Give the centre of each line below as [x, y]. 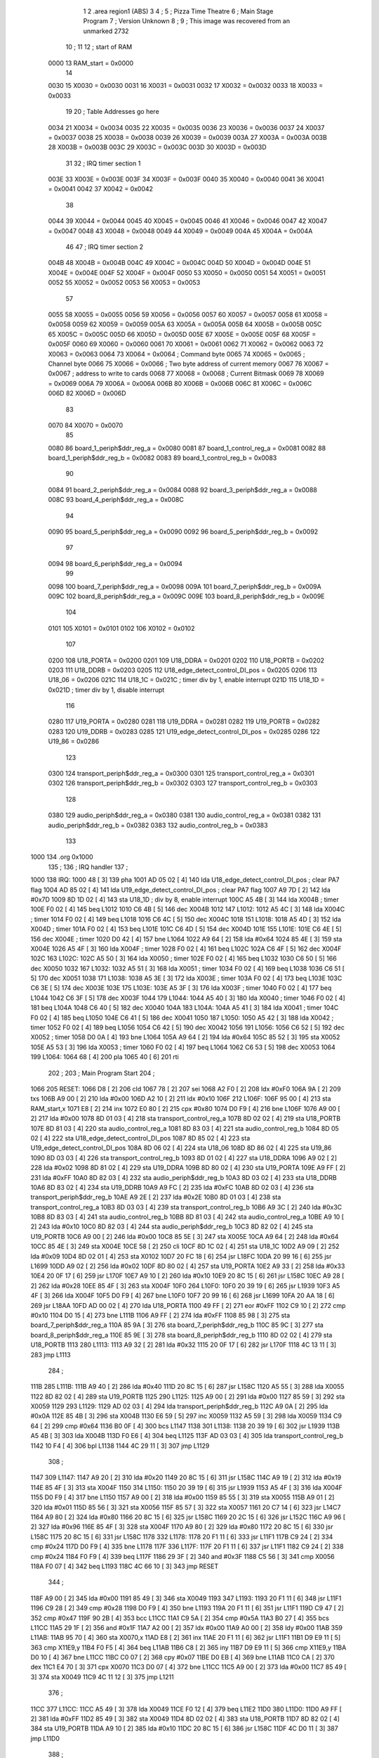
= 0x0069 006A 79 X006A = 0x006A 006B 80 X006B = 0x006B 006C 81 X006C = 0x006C [180, 383]
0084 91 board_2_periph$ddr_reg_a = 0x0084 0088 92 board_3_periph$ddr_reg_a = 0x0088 [182, 489]
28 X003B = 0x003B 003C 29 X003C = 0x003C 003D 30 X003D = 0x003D [157, 147]
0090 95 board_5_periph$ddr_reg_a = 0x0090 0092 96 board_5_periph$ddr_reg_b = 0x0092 [183, 532]
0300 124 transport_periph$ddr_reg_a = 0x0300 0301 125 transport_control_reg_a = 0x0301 [181, 774]
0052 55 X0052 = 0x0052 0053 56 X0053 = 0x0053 [124, 283]
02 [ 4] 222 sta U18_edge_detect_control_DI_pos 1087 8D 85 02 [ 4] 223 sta [140, 1138]
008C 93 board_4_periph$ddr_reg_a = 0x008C [116, 500]
